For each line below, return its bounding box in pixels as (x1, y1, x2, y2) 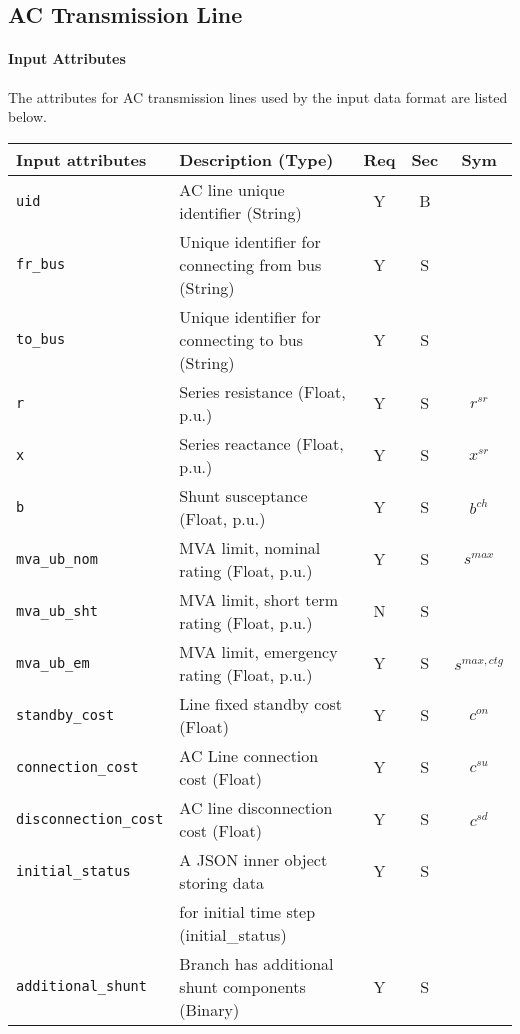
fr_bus (16, 256, 66, 273)
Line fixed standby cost (179, 691, 342, 715)
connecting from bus (179, 252, 322, 276)
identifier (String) (179, 200, 302, 224)
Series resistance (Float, (179, 379, 346, 403)
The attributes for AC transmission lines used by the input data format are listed (8, 86, 508, 107)
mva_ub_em (16, 654, 90, 671)
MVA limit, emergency (179, 639, 338, 663)
